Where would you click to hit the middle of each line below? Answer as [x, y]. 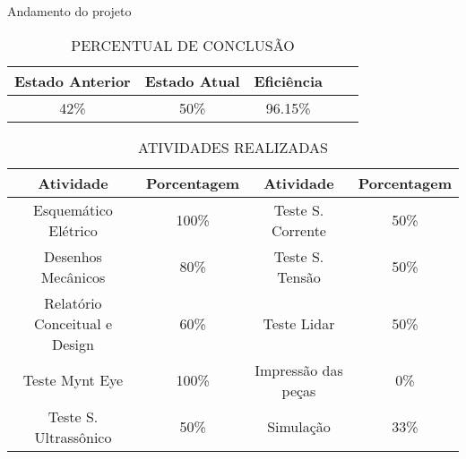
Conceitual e [73, 323]
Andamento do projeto [69, 11]
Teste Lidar [299, 323]
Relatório [73, 302]
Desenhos [73, 256]
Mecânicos [73, 276]
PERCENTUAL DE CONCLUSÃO [183, 45]
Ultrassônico [73, 437]
